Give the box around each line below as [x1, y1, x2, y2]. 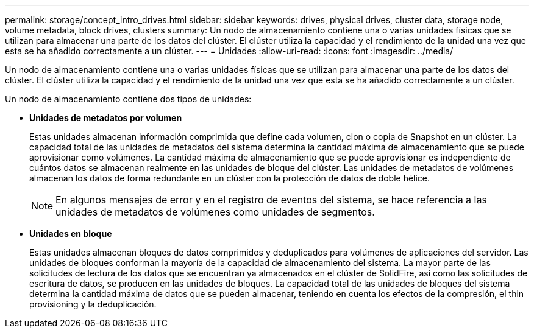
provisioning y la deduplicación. [29, 299, 157, 309]
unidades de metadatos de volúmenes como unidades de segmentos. [55, 206, 375, 218]
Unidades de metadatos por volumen [29, 113, 182, 123]
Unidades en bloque [29, 228, 112, 239]
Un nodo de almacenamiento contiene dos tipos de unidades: [5, 94, 252, 104]
